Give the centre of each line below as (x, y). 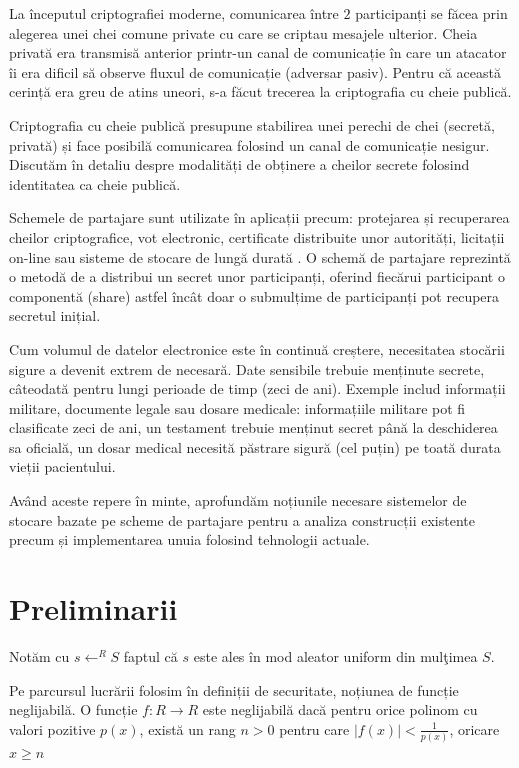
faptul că (150, 655)
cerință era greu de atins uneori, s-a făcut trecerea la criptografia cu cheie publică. (260, 91)
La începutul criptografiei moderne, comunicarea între (174, 13)
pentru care (314, 728)
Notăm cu (39, 655)
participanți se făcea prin (431, 13)
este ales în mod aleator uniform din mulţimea (335, 655)
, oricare (474, 728)
